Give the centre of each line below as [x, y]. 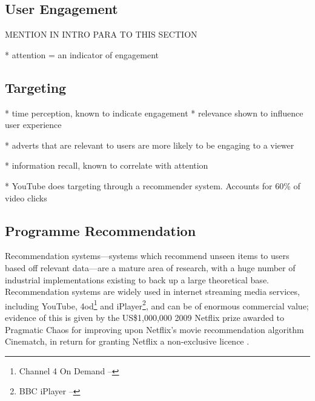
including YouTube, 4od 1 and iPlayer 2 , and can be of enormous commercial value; [157, 305]
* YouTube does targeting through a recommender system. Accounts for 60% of [153, 185]
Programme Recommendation [101, 230]
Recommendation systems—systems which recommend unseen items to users [147, 256]
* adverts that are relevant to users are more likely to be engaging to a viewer [150, 145]
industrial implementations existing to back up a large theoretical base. [137, 279]
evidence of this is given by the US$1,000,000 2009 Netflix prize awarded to [145, 317]
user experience [33, 125]
